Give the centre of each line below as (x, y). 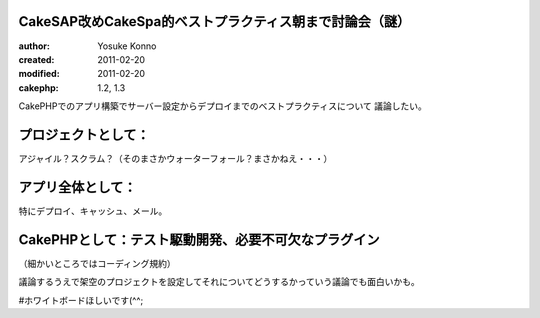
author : (34, 46)
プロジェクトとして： (84, 134)
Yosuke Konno (127, 46)
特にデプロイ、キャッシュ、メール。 (93, 211)
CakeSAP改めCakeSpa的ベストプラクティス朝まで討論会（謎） (214, 21)
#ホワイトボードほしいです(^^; (81, 300)
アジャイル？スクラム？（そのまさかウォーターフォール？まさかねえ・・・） (175, 158)
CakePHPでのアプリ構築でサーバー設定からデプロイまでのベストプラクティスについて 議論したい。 (222, 106)
